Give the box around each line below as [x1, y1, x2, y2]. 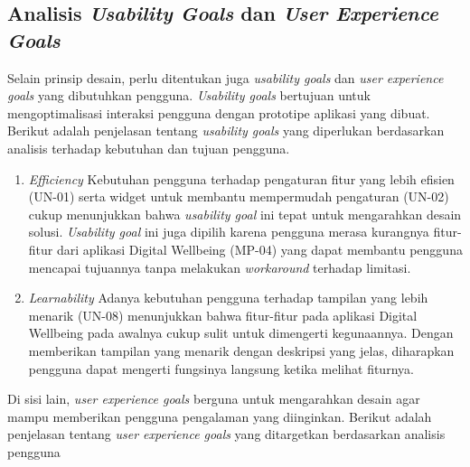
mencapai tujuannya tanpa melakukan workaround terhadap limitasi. [28, 257, 411, 276]
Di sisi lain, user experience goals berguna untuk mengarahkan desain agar [7, 389, 420, 408]
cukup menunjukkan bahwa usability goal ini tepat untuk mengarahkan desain [28, 204, 462, 223]
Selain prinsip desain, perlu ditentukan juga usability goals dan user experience [7, 68, 444, 87]
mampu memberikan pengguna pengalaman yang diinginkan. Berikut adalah [7, 406, 432, 425]
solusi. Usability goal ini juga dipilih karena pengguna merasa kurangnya [28, 222, 429, 241]
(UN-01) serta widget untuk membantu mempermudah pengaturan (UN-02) [28, 187, 449, 206]
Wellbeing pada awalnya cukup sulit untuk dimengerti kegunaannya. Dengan [28, 323, 454, 342]
